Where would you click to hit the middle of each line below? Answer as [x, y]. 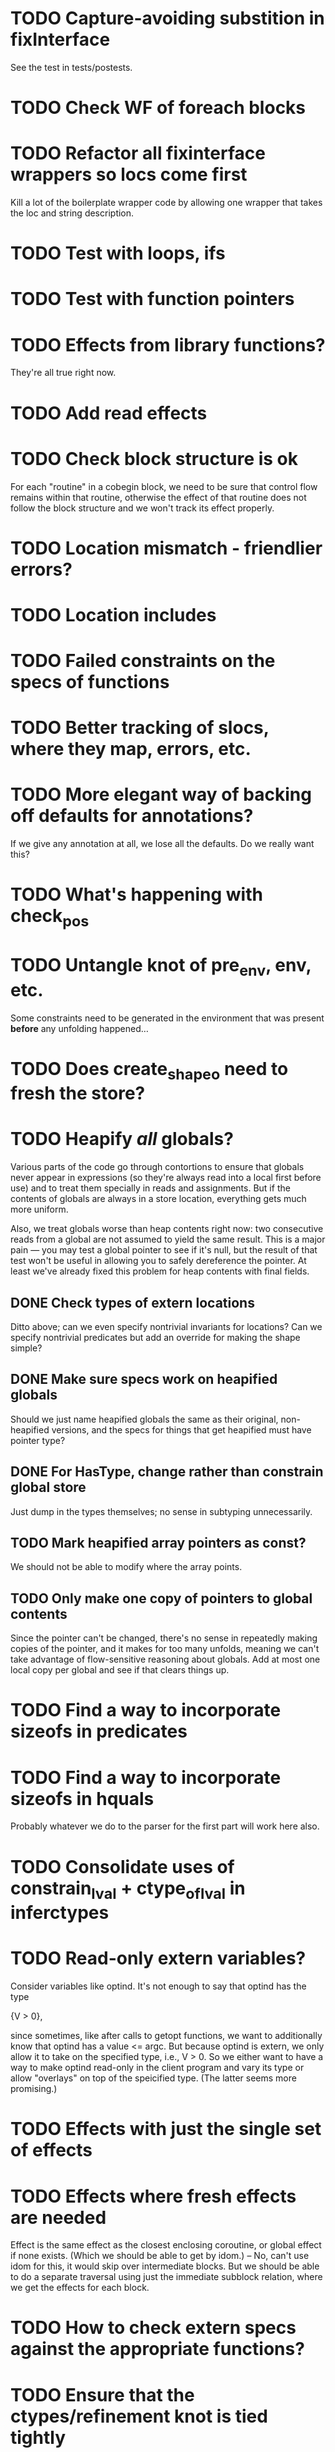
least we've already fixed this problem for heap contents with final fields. [160, 1271]
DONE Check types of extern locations [132, 1302]
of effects [51, 2150]
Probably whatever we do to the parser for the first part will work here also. [165, 1826]
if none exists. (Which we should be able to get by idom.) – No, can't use [160, 2256]
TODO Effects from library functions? [168, 344]
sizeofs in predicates [99, 1731]
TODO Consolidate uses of [122, 1866]
